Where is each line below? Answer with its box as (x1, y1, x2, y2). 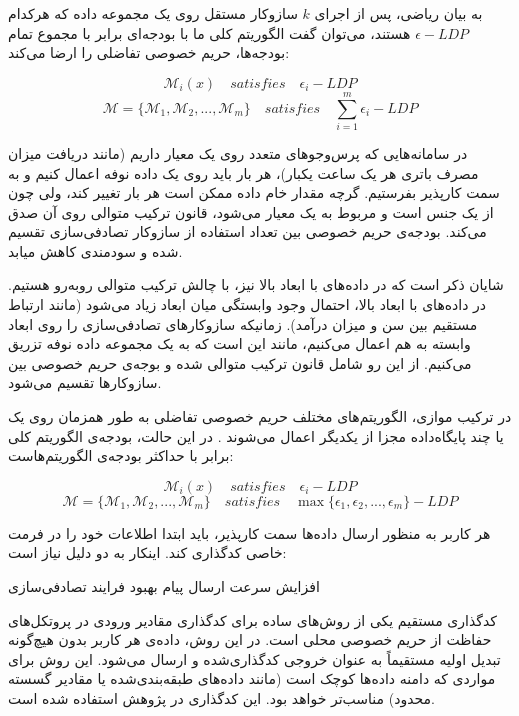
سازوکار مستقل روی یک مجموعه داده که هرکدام (8, 3, 298, 23)
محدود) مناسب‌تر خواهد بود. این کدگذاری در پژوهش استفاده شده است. (8, 687, 435, 708)
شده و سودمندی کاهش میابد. (8, 240, 183, 261)
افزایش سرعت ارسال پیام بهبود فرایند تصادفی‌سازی (8, 576, 320, 596)
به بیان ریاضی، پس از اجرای (314, 3, 483, 23)
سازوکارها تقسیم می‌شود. (8, 372, 162, 393)
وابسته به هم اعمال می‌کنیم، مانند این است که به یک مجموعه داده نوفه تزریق (8, 333, 471, 354)
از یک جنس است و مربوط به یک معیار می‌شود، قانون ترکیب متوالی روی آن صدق (8, 201, 494, 222)
